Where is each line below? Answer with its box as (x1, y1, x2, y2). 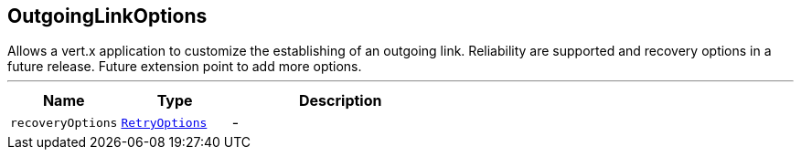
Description (299, 91, 382, 110)
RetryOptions (121, 115, 208, 130)
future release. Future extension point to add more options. (7, 58, 362, 75)
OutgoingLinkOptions (7, 5, 208, 27)
